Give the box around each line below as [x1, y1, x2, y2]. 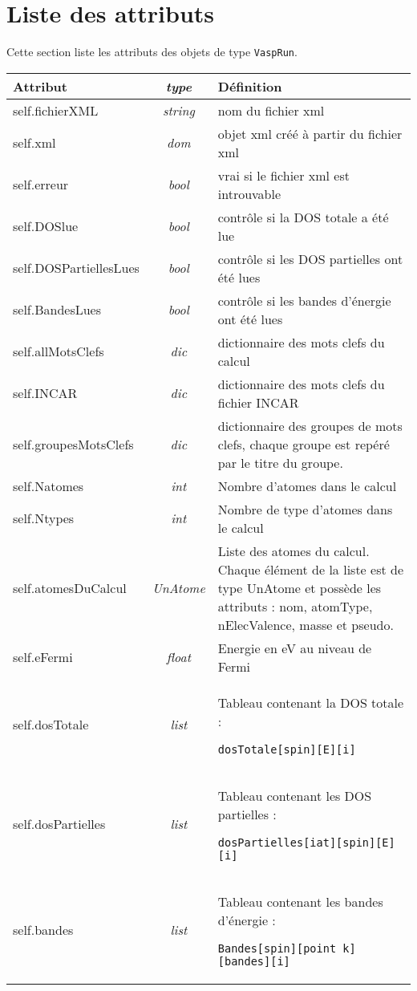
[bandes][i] [217, 954, 290, 968]
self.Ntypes [13, 509, 75, 528]
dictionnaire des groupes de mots [217, 416, 403, 435]
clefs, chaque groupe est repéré [217, 434, 390, 453]
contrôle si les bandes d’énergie [217, 290, 391, 310]
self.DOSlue [13, 217, 79, 236]
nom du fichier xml [217, 100, 325, 120]
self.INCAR [13, 384, 78, 403]
